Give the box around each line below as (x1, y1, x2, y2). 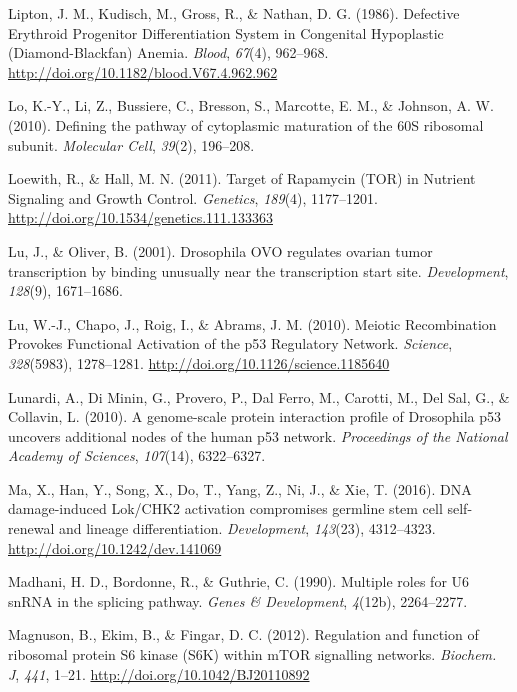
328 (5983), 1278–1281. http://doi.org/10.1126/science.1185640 (8, 352, 390, 373)
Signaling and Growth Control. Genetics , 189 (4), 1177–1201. (8, 187, 378, 208)
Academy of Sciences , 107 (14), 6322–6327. (8, 445, 266, 466)
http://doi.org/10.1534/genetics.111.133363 (8, 207, 273, 228)
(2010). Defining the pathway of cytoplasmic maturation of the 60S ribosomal (8, 114, 484, 135)
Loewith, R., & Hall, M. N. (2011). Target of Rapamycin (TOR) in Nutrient (8, 168, 476, 189)
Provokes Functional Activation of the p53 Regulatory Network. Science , (8, 333, 453, 354)
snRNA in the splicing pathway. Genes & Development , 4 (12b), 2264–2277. (8, 590, 468, 611)
